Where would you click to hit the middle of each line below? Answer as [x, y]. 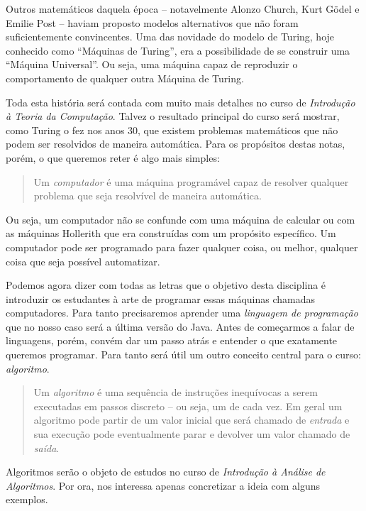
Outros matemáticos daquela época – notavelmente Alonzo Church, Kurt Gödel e [183, 9]
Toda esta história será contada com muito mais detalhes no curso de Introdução [181, 102]
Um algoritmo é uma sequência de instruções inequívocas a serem [176, 392]
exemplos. [27, 499]
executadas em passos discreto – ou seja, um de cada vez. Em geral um [188, 406]
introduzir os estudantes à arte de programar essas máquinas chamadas [160, 298]
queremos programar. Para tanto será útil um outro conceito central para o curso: [183, 355]
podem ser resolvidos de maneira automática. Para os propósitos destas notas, [176, 144]
